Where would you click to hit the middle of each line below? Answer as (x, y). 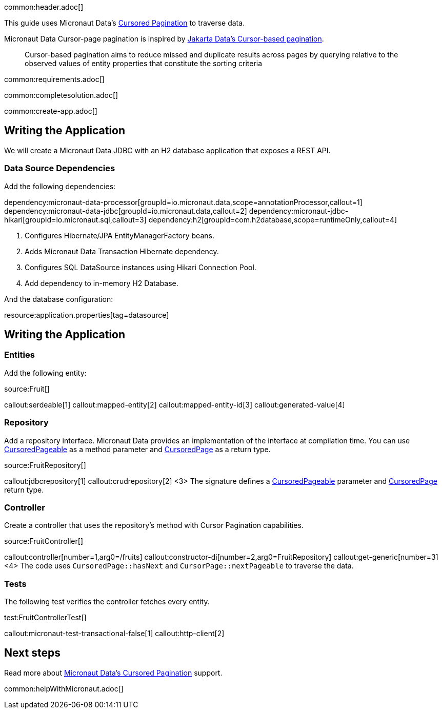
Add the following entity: (45, 373)
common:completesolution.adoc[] (61, 95)
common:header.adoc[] (44, 7)
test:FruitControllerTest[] (45, 618)
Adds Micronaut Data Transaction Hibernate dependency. (122, 251)
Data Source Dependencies (60, 168)
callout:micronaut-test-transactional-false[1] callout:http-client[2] (114, 634)
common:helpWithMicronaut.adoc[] (64, 688)
